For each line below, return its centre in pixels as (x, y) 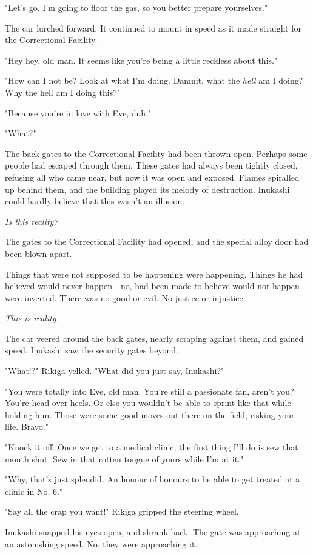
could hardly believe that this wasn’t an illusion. (95, 201)
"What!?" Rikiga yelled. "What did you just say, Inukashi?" (115, 371)
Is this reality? (32, 221)
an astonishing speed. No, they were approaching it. (101, 543)
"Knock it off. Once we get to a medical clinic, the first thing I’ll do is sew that (152, 447)
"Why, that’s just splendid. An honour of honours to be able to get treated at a (153, 479)
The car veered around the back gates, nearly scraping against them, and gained (154, 338)
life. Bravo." (27, 426)
